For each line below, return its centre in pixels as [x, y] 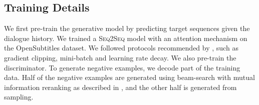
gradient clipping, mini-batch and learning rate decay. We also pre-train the [120, 57]
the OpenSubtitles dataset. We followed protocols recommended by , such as [121, 48]
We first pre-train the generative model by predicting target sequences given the [127, 28]
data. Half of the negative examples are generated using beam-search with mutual [129, 77]
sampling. [19, 97]
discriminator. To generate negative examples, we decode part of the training [122, 67]
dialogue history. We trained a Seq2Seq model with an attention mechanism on [126, 38]
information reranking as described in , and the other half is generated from [120, 87]
